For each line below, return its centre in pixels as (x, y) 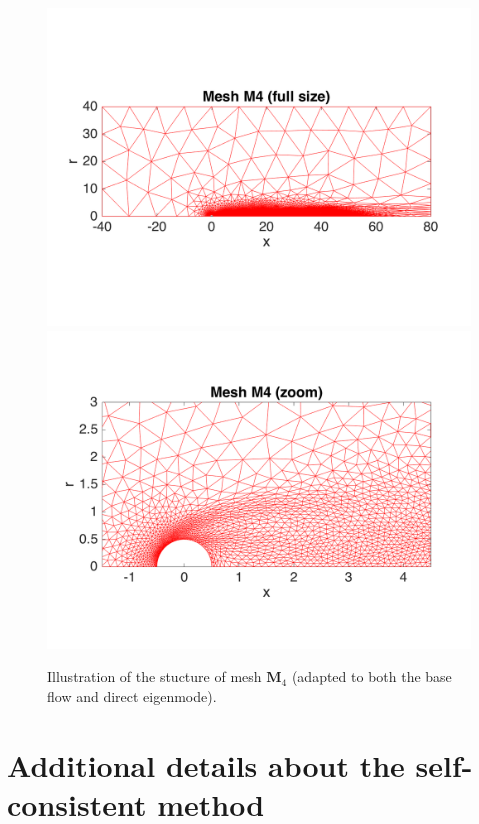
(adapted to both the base (371, 676)
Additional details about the (206, 764)
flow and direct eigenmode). (132, 695)
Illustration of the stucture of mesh (154, 676)
